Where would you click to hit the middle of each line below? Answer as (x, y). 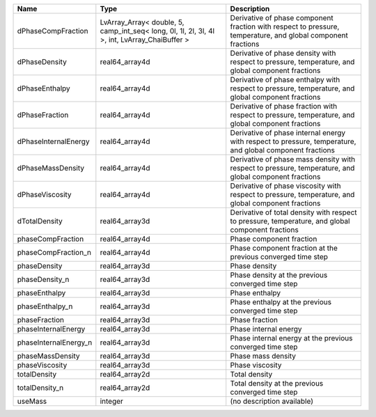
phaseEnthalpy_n (45, 306)
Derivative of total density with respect (294, 212)
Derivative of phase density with (283, 53)
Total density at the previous (277, 383)
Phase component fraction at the (284, 248)
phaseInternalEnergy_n (55, 343)
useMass (32, 401)
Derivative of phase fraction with (284, 106)
